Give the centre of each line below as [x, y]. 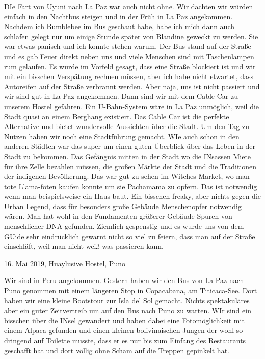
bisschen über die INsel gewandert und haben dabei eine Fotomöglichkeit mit [124, 320]
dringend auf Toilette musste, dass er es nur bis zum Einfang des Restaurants [125, 340]
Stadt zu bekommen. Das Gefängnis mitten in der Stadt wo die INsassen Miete [128, 156]
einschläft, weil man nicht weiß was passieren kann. [84, 246]
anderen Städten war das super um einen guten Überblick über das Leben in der [130, 146]
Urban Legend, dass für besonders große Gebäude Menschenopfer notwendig [123, 206]
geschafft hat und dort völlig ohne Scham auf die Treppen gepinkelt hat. [117, 350]
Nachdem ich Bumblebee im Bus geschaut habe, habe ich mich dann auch [120, 26]
